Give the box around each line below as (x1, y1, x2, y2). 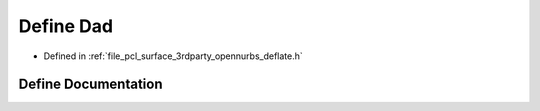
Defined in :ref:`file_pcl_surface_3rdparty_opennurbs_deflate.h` (43, 50, 304, 62)
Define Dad (18, 15, 114, 37)
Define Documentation (18, 76, 163, 93)
